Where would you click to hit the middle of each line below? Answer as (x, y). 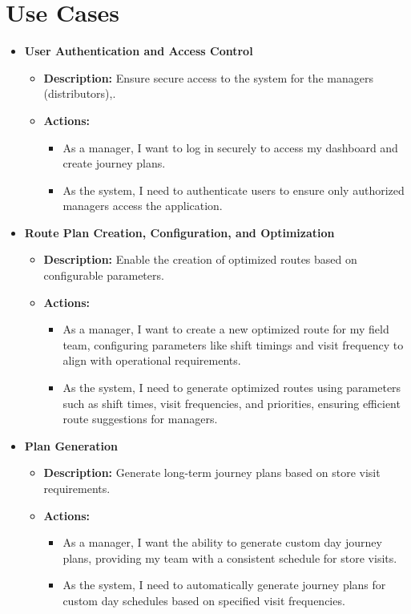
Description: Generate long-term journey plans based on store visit (212, 473)
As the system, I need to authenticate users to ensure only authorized (234, 190)
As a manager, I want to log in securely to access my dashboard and (230, 147)
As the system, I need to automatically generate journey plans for (224, 585)
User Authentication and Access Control (139, 51)
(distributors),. (80, 93)
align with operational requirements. (152, 360)
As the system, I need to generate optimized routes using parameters (232, 388)
